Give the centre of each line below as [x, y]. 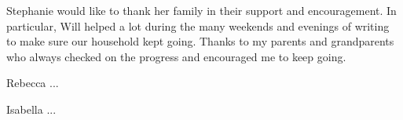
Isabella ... [31, 109]
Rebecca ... [33, 83]
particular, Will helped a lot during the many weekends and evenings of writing [198, 25]
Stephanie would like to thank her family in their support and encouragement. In [201, 10]
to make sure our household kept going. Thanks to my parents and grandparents [200, 41]
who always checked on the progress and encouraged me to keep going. [176, 56]
